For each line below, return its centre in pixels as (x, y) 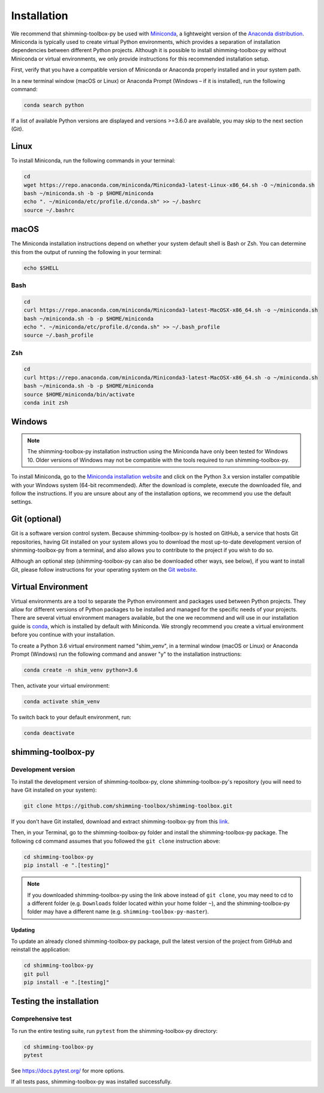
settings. (22, 502)
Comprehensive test (41, 1019)
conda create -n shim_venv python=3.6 (81, 670)
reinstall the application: (40, 949)
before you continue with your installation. (63, 635)
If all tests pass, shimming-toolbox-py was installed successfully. (91, 1082)
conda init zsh (46, 403)
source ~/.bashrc (49, 210)
